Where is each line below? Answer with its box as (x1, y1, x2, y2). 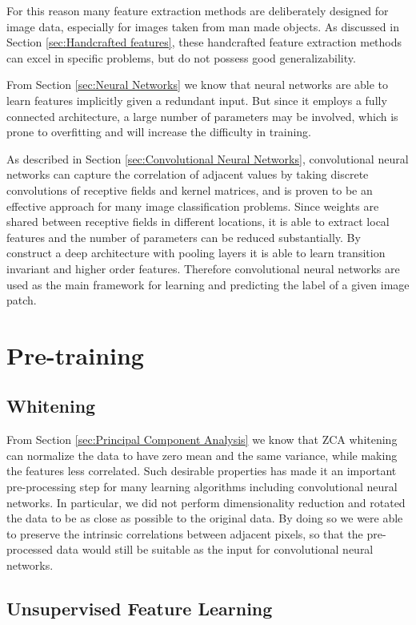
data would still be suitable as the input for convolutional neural (56, 541, 374, 558)
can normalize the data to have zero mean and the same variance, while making (6, 446, 398, 463)
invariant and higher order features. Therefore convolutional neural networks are (6, 260, 400, 276)
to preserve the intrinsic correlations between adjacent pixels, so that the (6, 525, 363, 542)
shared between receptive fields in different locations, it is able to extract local (6, 213, 390, 230)
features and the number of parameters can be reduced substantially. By (6, 228, 361, 245)
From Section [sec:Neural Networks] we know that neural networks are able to (6, 76, 389, 93)
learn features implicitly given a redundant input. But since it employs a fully (6, 91, 387, 108)
